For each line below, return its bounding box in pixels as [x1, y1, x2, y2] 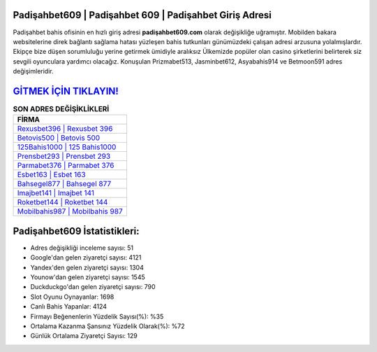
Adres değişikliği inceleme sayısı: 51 [30, 244, 134, 252]
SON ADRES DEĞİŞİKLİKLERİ [13, 104, 110, 114]
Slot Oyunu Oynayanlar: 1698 [30, 293, 114, 301]
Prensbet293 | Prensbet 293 [17, 151, 111, 161]
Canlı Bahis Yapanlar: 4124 [30, 302, 108, 311]
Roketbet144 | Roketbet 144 [17, 197, 108, 207]
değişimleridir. [13, 67, 54, 76]
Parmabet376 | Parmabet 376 [17, 161, 114, 171]
